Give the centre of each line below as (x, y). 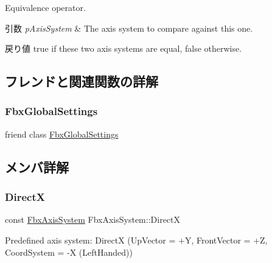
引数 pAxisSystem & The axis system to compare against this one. (129, 28)
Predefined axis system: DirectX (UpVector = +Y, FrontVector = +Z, (136, 240)
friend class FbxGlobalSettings (62, 134)
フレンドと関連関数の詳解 (82, 81)
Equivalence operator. (45, 7)
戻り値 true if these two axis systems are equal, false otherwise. (124, 48)
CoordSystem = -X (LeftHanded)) (69, 252)
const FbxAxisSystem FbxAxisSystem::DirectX (93, 219)
